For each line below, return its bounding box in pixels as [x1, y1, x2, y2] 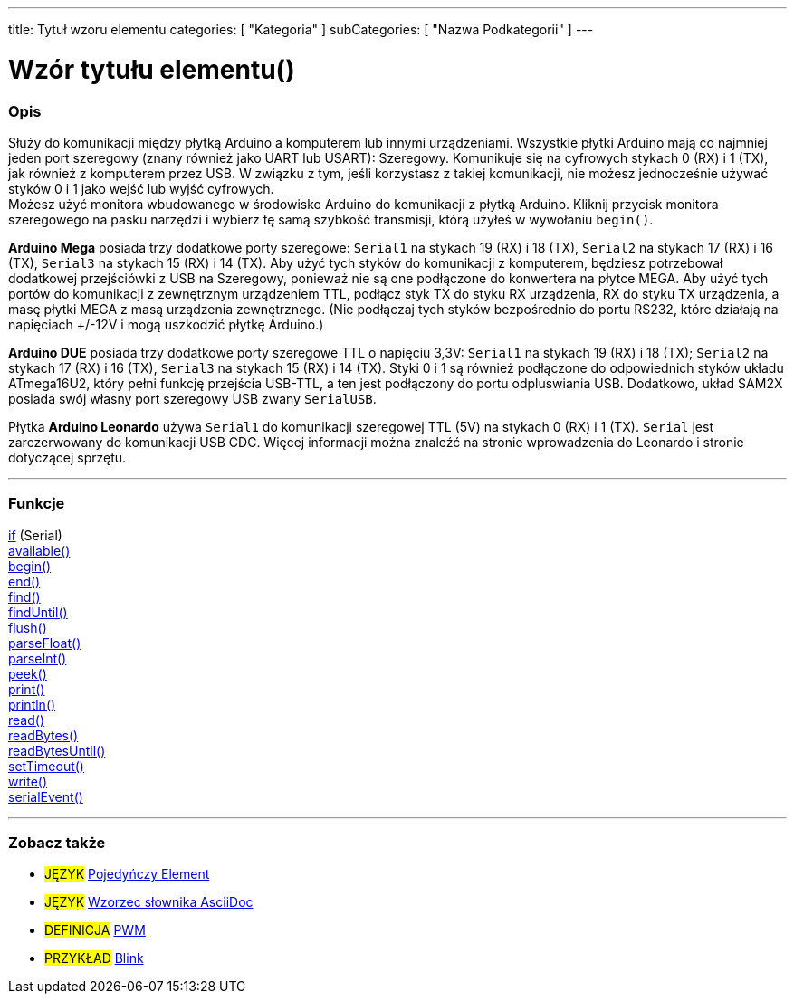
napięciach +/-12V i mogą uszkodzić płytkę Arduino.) [8, 316, 324, 332]
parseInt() [8, 650, 67, 666]
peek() [8, 665, 47, 682]
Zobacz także [8, 834, 106, 852]
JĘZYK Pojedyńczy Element [44, 866, 210, 882]
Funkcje [8, 494, 65, 513]
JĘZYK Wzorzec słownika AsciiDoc [44, 894, 254, 910]
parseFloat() [8, 634, 81, 651]
